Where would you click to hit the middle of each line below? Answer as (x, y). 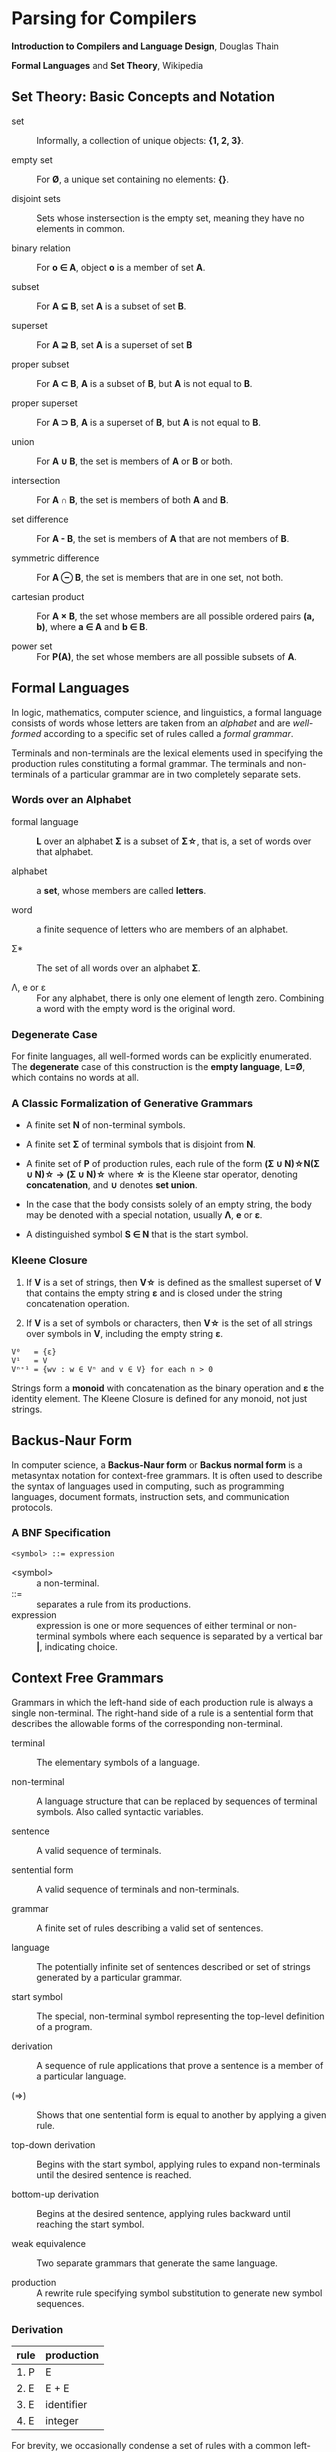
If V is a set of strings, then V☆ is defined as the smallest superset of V (173, 1282)
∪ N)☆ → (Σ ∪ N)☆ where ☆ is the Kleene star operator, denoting (161, 1174)
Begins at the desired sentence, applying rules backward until (163, 2213)
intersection (36, 480)
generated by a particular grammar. (109, 1977)
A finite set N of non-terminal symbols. (105, 1125)
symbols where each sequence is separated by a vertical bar (198, 1636)
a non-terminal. (68, 1583)
